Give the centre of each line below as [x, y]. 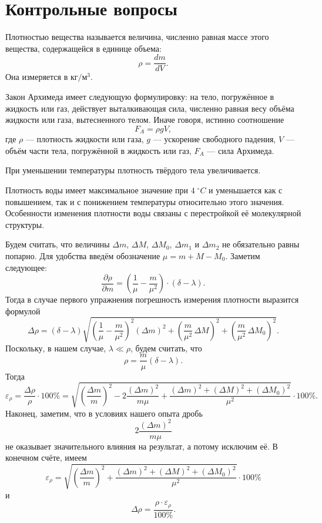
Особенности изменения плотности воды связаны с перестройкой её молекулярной [153, 213]
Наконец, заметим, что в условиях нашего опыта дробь [104, 413]
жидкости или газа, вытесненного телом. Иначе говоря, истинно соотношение [145, 120]
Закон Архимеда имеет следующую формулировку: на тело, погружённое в [140, 96]
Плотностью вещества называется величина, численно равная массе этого [137, 37]
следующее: [26, 267]
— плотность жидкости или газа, [85, 139]
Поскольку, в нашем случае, [56, 348]
